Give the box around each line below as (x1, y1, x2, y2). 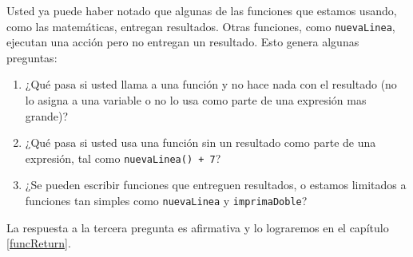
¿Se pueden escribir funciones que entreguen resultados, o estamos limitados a (25, 176, 407, 193)
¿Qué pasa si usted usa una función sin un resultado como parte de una (25, 134, 376, 151)
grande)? (25, 107, 69, 124)
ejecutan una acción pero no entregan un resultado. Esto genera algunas (6, 34, 359, 50)
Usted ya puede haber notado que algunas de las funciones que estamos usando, (6, 2, 397, 18)
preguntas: (6, 49, 58, 65)
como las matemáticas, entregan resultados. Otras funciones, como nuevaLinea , (6, 18, 395, 34)
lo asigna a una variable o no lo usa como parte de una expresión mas (25, 92, 367, 109)
